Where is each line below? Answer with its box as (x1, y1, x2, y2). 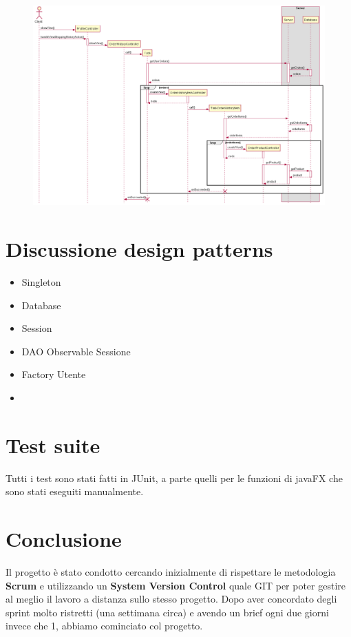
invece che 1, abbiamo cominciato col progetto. (6, 618, 203, 633)
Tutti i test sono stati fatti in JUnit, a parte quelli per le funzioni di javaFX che (6, 470, 343, 485)
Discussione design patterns (6, 235, 273, 263)
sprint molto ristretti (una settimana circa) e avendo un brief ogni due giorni (6, 605, 329, 619)
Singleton (21, 274, 61, 289)
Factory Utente (21, 367, 86, 382)
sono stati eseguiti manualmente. (6, 484, 144, 499)
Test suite (6, 430, 100, 459)
